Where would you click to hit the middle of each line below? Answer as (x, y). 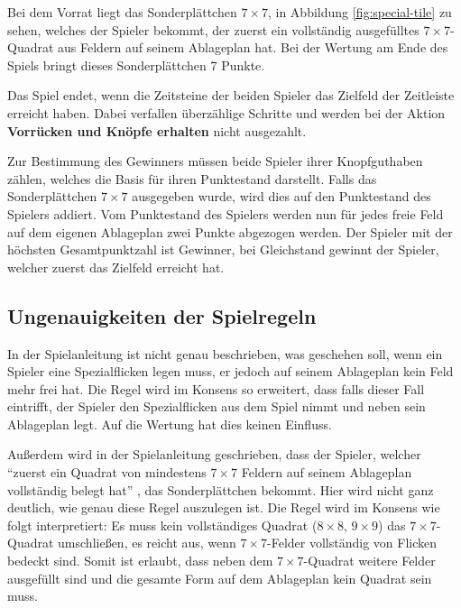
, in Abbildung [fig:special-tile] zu (360, 12)
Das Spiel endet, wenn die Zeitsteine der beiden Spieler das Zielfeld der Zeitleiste (231, 95)
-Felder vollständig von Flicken (352, 543)
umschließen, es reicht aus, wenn (147, 543)
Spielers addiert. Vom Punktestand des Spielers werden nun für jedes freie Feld (226, 213)
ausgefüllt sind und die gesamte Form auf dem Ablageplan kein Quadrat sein (220, 578)
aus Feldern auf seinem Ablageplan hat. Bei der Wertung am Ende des (253, 47)
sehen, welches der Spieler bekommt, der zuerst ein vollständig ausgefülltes (213, 29)
